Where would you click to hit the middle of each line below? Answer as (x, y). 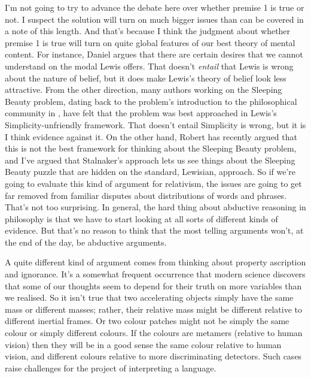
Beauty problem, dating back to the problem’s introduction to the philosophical (151, 101)
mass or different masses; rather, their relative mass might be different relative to (153, 309)
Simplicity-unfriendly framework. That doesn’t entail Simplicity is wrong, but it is (155, 124)
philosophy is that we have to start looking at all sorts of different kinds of (141, 218)
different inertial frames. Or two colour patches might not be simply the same (147, 321)
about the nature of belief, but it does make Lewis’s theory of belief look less (146, 78)
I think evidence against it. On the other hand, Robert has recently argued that (151, 136)
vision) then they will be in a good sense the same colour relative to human (143, 344)
